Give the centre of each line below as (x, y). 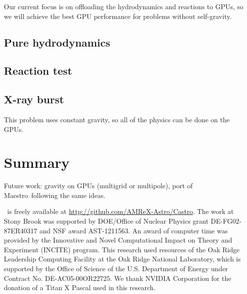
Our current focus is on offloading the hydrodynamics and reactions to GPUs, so (124, 6)
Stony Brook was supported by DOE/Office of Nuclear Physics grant (106, 221)
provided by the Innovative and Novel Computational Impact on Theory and (118, 240)
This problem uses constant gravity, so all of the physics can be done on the (117, 119)
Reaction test (38, 71)
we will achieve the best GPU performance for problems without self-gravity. (118, 16)
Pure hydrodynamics (57, 42)
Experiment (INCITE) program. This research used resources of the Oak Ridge (122, 249)
